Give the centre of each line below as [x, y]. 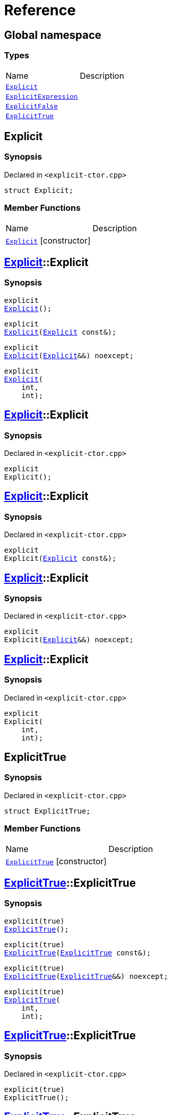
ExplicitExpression [42, 96]
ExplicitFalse [32, 106]
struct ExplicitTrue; [47, 811]
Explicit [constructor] [48, 240]
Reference [40, 10]
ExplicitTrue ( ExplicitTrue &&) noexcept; [86, 976]
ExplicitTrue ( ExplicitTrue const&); [78, 953]
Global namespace [53, 35]
